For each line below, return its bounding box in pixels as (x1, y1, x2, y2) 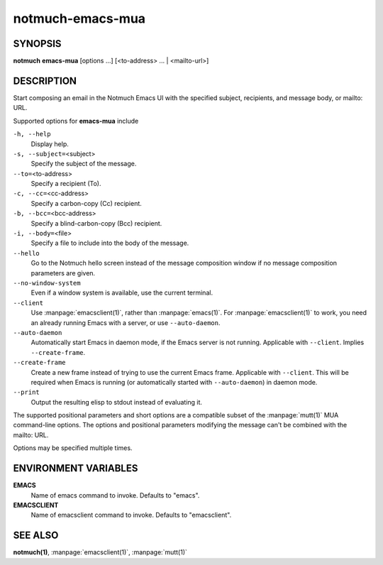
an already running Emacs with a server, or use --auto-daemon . (30, 318, 221, 327)
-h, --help (13, 130, 51, 138)
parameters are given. (30, 268, 96, 277)
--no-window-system (13, 279, 81, 287)
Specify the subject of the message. (30, 160, 137, 168)
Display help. (30, 139, 69, 148)
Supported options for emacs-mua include (13, 116, 139, 125)
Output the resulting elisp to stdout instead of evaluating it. (30, 397, 202, 406)
